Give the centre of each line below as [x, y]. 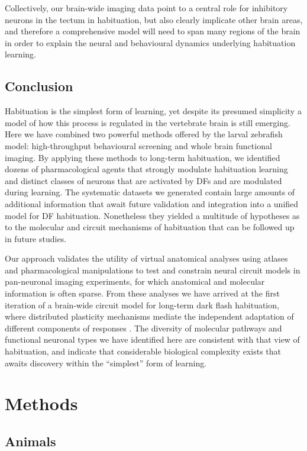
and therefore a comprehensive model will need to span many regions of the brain [153, 31]
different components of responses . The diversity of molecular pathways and [143, 328]
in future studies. [36, 238]
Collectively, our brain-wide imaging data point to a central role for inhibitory [146, 8]
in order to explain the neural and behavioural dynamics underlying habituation [150, 42]
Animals [30, 441]
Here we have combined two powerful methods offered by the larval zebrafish [144, 134]
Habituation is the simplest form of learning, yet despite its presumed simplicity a [153, 111]
